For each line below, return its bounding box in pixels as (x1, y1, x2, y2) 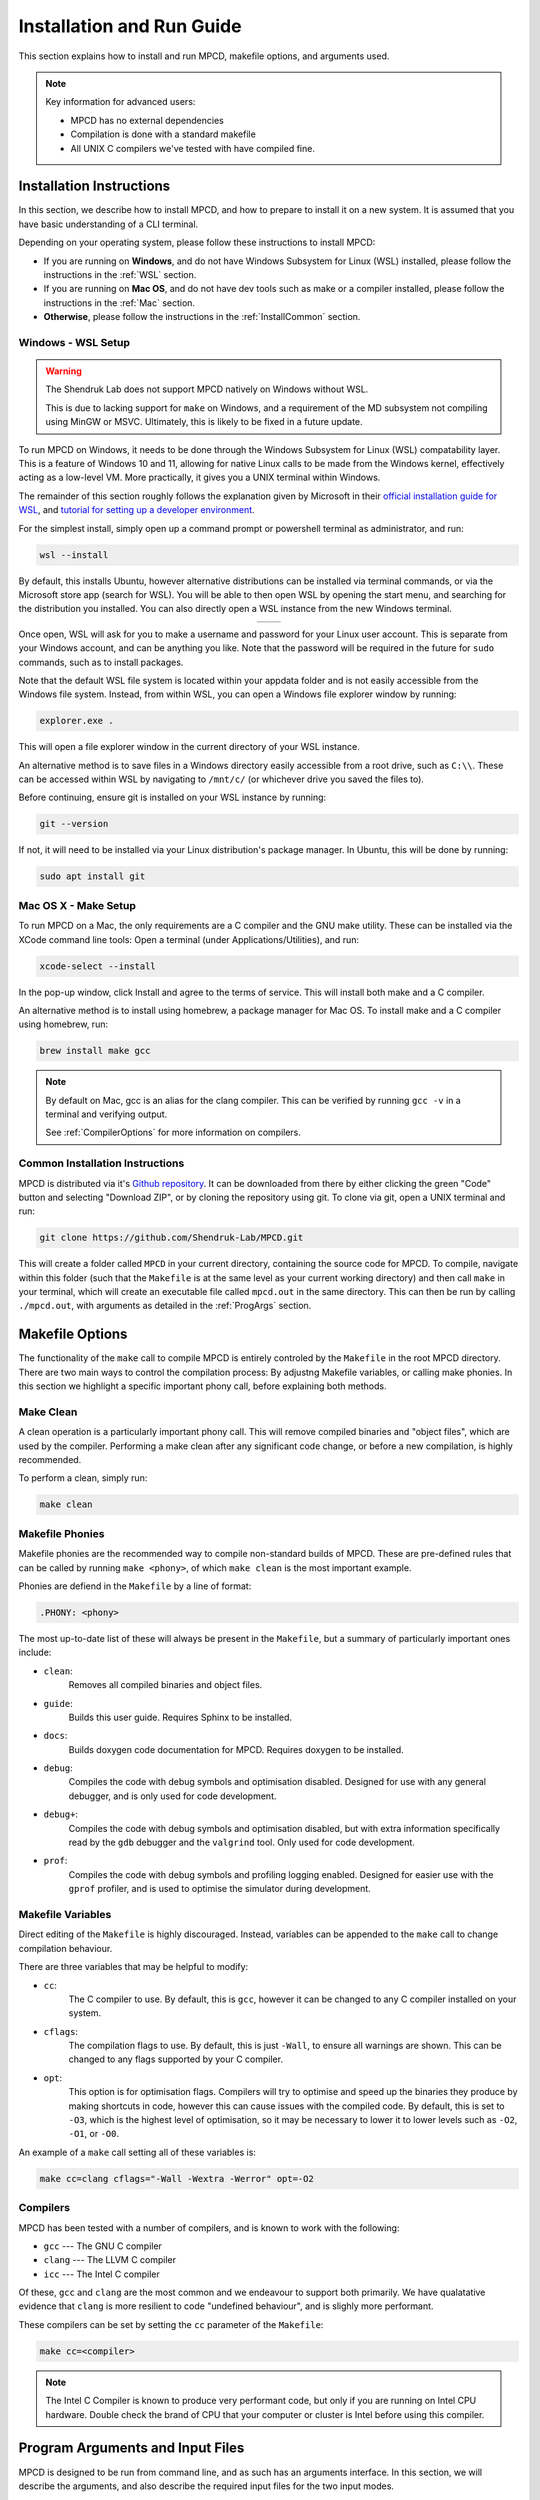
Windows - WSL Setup (18, 335, 130, 349)
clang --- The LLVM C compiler (43, 2254, 177, 2266)
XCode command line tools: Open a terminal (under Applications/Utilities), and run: (18, 933, 360, 945)
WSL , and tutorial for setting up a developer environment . (18, 504, 255, 516)
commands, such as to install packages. (18, 656, 184, 668)
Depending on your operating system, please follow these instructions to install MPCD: (18, 236, 376, 249)
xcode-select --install (39, 960, 157, 972)
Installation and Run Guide (18, 15, 242, 37)
